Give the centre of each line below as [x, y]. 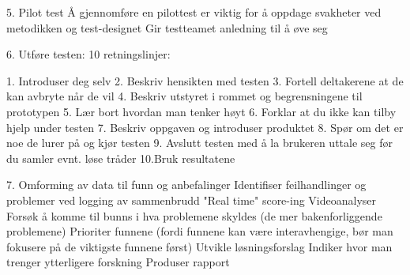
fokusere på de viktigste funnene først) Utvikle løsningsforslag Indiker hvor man [199, 246]
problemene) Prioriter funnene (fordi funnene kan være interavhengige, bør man [200, 231]
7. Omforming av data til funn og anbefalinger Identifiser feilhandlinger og [186, 185]
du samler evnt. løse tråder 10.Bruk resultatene [121, 158]
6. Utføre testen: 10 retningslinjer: [88, 54]
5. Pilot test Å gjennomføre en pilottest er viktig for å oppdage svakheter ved [194, 12]
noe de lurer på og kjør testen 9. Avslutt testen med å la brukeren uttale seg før [199, 143]
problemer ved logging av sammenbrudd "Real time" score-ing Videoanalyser [192, 200]
